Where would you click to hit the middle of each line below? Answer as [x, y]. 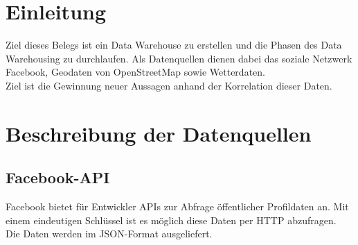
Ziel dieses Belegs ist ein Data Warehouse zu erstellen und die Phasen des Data [174, 45]
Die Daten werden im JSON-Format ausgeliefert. [109, 234]
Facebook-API [58, 177]
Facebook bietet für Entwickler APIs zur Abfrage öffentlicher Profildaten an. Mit [177, 206]
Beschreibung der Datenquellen [159, 133]
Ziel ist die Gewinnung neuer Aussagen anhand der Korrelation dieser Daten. [169, 85]
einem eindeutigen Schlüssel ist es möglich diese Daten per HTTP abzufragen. [171, 220]
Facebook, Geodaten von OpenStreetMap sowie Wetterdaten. [135, 72]
